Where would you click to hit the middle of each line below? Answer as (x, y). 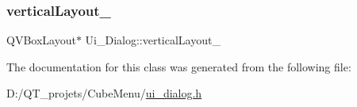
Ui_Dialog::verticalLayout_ (153, 40)
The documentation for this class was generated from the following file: (179, 66)
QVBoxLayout (41, 40)
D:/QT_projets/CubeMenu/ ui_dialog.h (104, 93)
